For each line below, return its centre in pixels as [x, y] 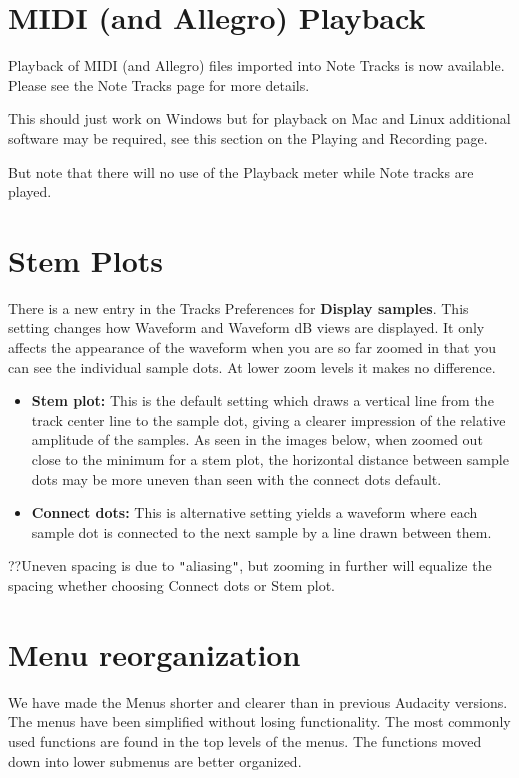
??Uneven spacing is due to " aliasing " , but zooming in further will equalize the [250, 565]
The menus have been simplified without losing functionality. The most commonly [259, 721]
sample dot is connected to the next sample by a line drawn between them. [261, 531]
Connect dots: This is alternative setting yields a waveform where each [254, 512]
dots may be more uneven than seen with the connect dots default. [236, 478]
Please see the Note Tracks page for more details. [159, 84]
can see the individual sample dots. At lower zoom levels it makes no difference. [252, 366]
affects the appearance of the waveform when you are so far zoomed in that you [252, 347]
